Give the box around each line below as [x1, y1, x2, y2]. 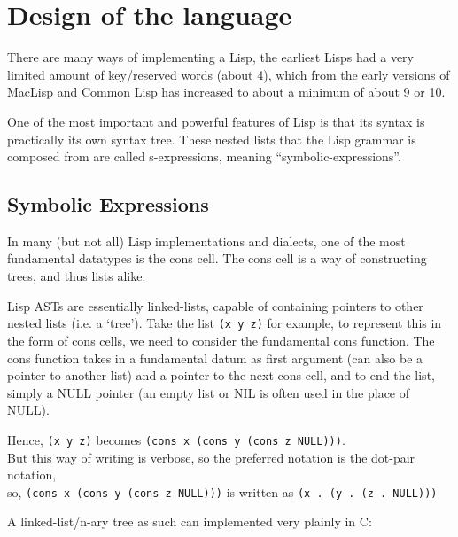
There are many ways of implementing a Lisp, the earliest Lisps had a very [7, 48, 414, 66]
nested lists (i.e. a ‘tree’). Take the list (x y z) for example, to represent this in [7, 314, 442, 332]
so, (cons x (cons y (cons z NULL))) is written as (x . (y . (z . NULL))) [7, 482, 438, 501]
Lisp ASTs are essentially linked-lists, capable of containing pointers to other [7, 296, 423, 315]
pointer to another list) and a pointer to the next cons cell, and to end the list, [7, 366, 435, 385]
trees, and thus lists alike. [7, 267, 146, 285]
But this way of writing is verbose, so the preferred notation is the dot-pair [7, 447, 415, 466]
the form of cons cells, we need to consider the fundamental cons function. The [7, 331, 435, 349]
